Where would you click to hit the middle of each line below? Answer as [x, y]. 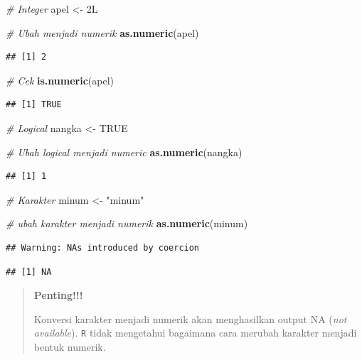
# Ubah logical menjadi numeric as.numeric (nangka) [124, 152]
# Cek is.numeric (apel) [60, 80]
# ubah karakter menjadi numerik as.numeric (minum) [127, 223]
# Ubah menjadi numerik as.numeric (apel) [102, 32]
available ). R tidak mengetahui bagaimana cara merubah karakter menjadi [195, 333]
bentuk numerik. [70, 346]
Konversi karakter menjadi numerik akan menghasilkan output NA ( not [190, 318]
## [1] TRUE [34, 105]
